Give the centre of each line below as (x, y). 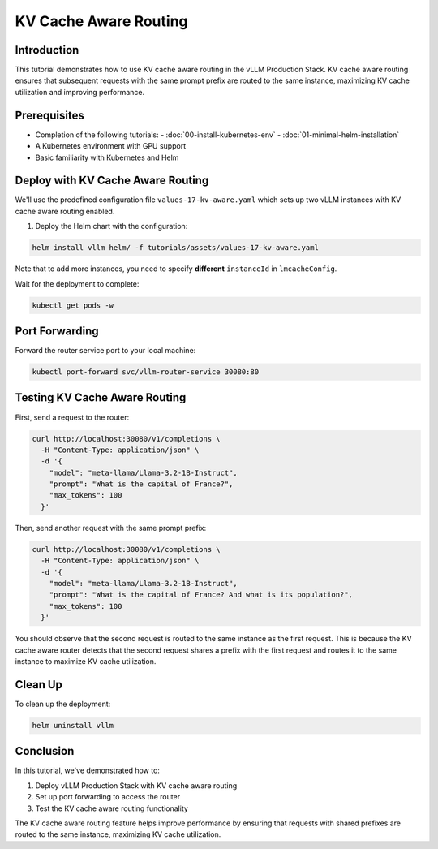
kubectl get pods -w (73, 305)
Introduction (47, 50)
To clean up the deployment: (63, 704)
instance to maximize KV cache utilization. (86, 661)
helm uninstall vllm (73, 725)
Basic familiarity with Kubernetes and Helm (107, 157)
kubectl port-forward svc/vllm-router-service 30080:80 (146, 372)
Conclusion (45, 751)
